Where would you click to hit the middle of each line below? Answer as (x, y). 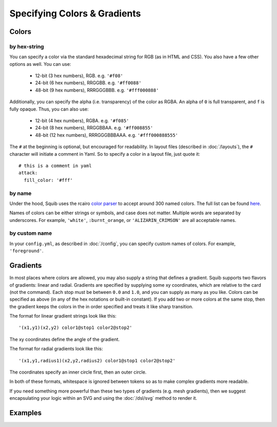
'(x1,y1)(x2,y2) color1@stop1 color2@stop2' (76, 328)
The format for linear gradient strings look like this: (63, 316)
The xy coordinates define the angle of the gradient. (65, 339)
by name (21, 193)
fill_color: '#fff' (48, 180)
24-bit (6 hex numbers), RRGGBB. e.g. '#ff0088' (88, 83)
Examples (26, 413)
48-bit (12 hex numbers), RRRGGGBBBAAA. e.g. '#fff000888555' (107, 135)
